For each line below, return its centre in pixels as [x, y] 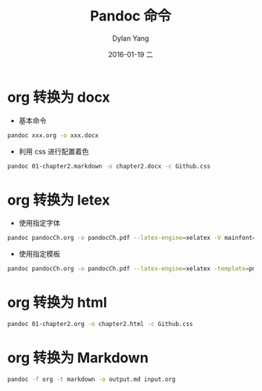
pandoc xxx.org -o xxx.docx [53, 135]
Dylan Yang [131, 38]
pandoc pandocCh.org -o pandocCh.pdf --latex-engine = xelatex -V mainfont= [132, 238]
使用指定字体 [39, 223]
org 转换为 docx [59, 97]
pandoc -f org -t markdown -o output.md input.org [92, 379]
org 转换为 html [57, 303]
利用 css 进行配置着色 [54, 151]
